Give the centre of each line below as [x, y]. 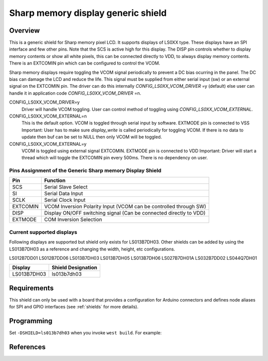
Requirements [32, 288]
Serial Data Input [64, 193]
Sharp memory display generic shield [88, 13]
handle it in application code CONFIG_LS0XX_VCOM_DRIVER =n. [75, 93]
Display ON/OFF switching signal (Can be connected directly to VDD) [125, 213]
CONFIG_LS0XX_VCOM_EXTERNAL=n [48, 116]
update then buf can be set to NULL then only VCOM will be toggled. [92, 137]
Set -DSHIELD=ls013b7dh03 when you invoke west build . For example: [85, 333]
